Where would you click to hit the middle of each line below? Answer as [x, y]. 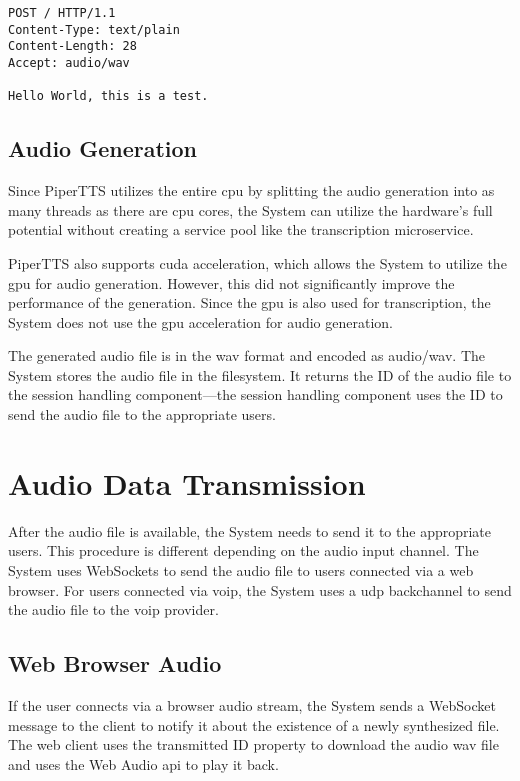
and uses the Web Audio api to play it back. [143, 763]
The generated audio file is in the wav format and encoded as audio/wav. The [247, 355]
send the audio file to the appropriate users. [142, 414]
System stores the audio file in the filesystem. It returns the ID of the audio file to [260, 374]
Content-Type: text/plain [94, 29]
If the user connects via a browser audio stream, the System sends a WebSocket [252, 704]
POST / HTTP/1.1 [62, 13]
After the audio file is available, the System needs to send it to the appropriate [250, 530]
